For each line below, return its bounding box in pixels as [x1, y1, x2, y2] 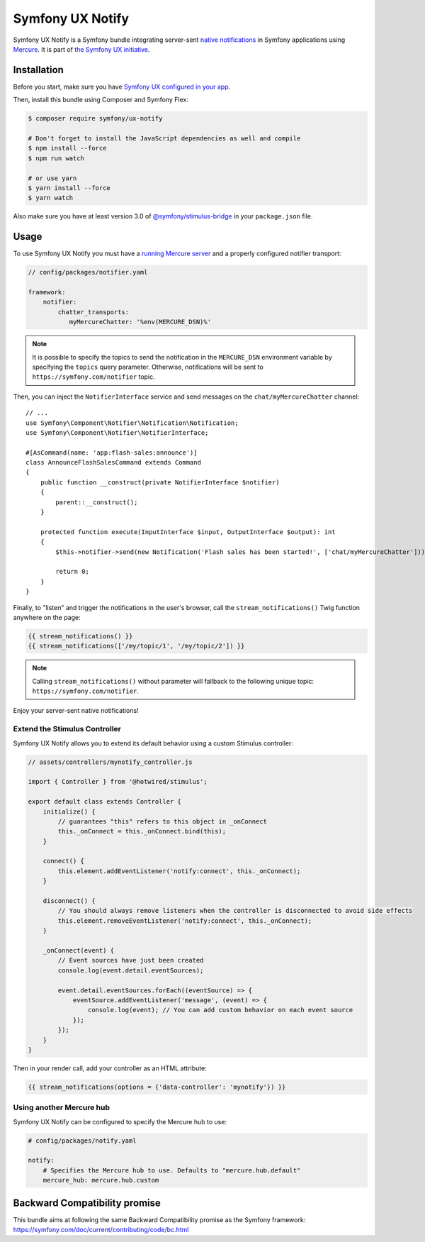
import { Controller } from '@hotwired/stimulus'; [28, 777, 208, 786]
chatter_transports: [57, 308, 130, 316]
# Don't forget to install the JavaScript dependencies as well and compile [28, 135, 301, 142]
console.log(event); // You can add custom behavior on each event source [87, 1006, 353, 1014]
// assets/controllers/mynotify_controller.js [28, 758, 193, 766]
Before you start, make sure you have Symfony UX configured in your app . [13, 82, 231, 91]
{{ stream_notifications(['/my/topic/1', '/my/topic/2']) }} [28, 642, 245, 650]
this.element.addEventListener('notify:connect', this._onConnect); [57, 867, 301, 875]
